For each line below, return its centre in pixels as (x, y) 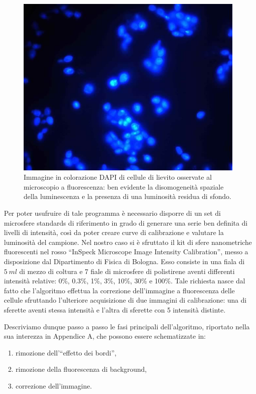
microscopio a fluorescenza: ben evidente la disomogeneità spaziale (124, 186)
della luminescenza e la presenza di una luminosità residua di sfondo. (128, 196)
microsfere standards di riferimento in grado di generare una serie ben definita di (126, 222)
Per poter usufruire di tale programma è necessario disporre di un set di (112, 213)
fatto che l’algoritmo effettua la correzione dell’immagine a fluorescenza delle (119, 290)
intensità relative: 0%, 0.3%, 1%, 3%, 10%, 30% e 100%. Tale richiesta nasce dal (125, 281)
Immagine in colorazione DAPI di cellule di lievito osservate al (118, 177)
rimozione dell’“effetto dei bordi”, (66, 352)
